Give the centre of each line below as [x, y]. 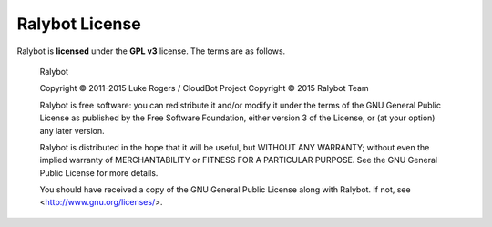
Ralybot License [79, 24]
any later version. [72, 130]
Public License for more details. [99, 172]
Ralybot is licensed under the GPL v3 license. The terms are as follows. [151, 51]
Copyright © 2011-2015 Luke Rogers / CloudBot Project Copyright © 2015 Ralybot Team [204, 88]
